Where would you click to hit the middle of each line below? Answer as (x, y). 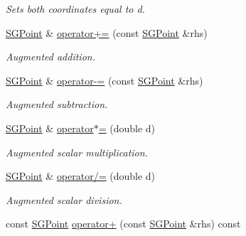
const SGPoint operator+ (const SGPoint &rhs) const (123, 224)
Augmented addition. (50, 57)
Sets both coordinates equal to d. (75, 9)
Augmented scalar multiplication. (77, 152)
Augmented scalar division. (64, 199)
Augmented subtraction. (57, 104)
